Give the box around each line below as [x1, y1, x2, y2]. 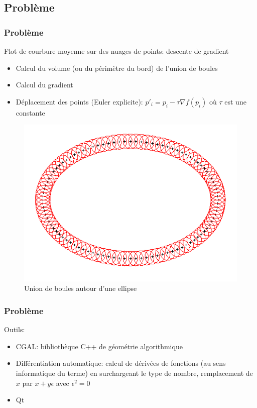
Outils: [4, 324, 25, 335]
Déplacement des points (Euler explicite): [16, 96, 143, 107]
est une [224, 96, 246, 107]
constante [16, 107, 45, 118]
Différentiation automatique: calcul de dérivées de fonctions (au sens [16, 358, 226, 368]
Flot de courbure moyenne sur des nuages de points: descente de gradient [4, 46, 229, 56]
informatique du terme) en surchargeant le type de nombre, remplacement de [16, 368, 253, 378]
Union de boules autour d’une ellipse [24, 283, 137, 293]
